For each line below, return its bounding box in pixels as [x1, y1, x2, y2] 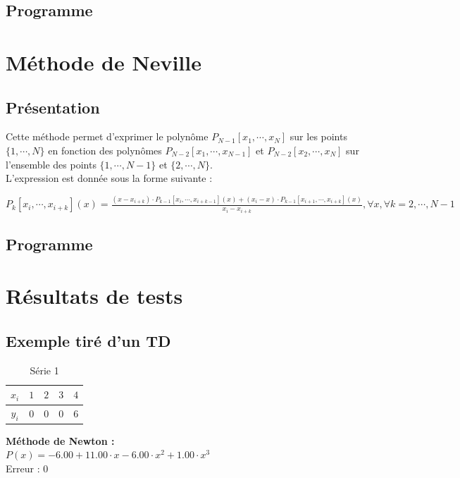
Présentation [6, 96, 100, 118]
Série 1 [30, 362, 59, 377]
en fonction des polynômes [48, 142, 162, 157]
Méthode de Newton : [6, 433, 115, 448]
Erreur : [6, 460, 40, 475]
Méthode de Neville [6, 47, 201, 76]
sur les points [290, 129, 347, 144]
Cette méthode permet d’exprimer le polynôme [6, 129, 209, 144]
